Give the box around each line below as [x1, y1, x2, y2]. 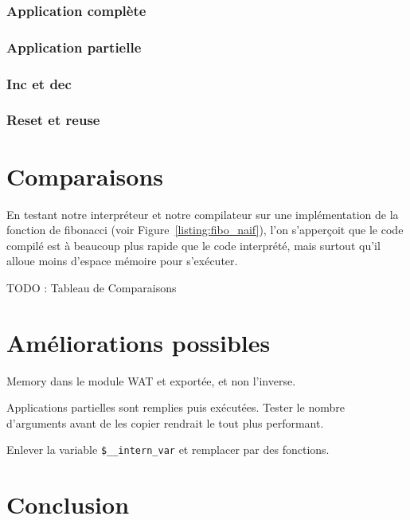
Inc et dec [6, 73, 72, 93]
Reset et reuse [6, 110, 100, 130]
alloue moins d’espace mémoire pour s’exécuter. [6, 252, 238, 269]
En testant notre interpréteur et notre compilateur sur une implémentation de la [6, 205, 399, 222]
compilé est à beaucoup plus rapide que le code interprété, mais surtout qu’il [6, 237, 381, 253]
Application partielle [6, 37, 142, 57]
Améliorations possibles [6, 326, 271, 358]
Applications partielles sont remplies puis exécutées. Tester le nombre [6, 399, 345, 416]
